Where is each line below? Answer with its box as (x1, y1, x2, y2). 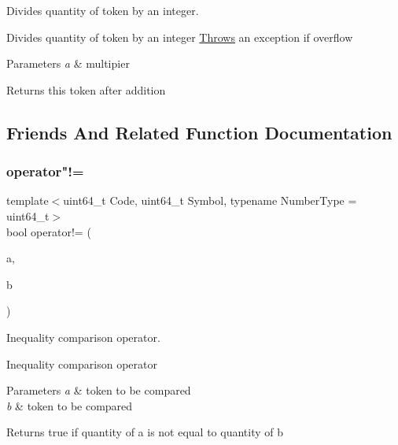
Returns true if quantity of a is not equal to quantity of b (6, 424, 284, 440)
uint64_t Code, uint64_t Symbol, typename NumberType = (63, 192, 357, 209)
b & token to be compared (6, 397, 133, 413)
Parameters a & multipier (6, 55, 130, 72)
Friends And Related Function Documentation (6, 120, 392, 144)
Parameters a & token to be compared (6, 382, 191, 399)
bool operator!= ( (6, 223, 91, 239)
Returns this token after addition (6, 81, 166, 98)
